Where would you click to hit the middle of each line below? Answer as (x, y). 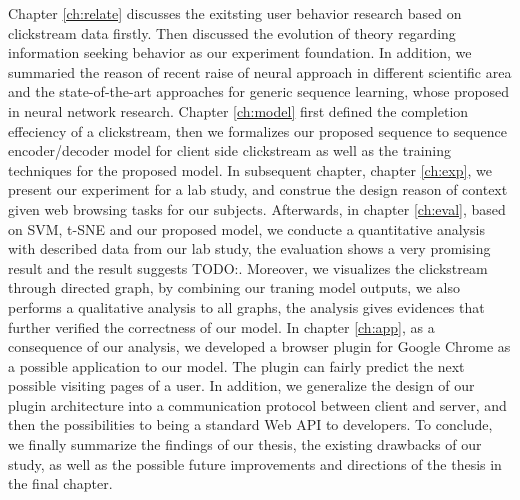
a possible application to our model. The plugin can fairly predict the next (236, 365)
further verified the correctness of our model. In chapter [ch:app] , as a (221, 326)
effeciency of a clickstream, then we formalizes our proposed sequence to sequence (257, 130)
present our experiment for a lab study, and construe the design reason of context (258, 189)
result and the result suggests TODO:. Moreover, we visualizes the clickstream (248, 267)
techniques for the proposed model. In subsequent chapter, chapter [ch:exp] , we (250, 169)
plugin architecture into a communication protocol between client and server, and (257, 404)
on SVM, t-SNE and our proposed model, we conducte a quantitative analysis (246, 228)
